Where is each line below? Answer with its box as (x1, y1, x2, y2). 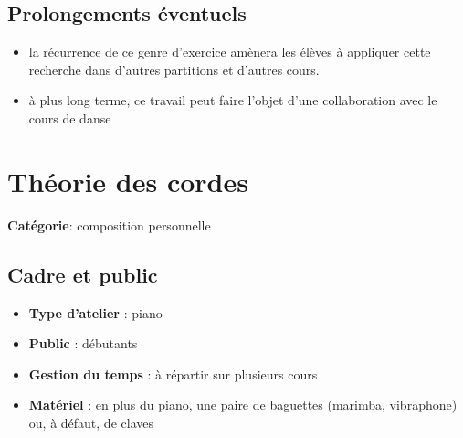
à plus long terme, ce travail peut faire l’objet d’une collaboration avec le (28, 91, 437, 110)
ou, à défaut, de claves (28, 412, 153, 432)
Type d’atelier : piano (28, 303, 163, 322)
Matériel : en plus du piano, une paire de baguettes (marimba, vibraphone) (28, 395, 458, 414)
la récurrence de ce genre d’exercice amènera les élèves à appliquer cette (28, 42, 431, 61)
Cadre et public (7, 260, 158, 288)
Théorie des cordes (7, 162, 248, 199)
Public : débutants (28, 334, 138, 353)
